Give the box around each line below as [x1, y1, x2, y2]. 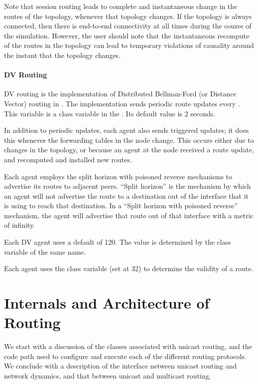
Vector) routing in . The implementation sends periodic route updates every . [4, 98, 240, 108]
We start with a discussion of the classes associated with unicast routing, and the [4, 341, 252, 352]
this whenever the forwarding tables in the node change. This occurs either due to [4, 134, 254, 145]
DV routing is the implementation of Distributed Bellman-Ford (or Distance [4, 88, 237, 99]
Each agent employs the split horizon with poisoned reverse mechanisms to [4, 171, 233, 181]
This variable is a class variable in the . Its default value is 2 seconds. [4, 108, 216, 118]
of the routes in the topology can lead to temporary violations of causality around [4, 40, 254, 50]
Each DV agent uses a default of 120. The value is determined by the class [4, 237, 231, 247]
